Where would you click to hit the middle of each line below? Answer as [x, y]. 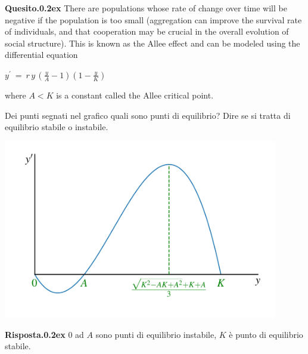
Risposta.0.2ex [35, 334]
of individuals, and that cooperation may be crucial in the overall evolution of [147, 31]
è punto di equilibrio [266, 334]
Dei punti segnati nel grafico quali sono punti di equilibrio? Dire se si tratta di [148, 115]
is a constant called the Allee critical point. [135, 95]
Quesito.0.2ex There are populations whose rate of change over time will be [146, 8]
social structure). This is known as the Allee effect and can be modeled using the [153, 43]
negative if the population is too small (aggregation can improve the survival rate [153, 19]
